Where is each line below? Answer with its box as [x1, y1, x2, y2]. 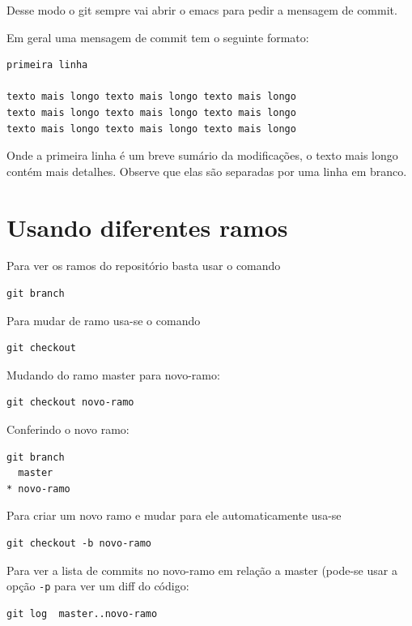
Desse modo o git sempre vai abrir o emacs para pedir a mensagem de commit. [6, 2, 397, 18]
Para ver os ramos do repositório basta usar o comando [6, 257, 281, 274]
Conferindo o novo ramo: [6, 421, 130, 438]
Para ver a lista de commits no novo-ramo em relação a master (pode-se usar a [6, 561, 397, 578]
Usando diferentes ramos [6, 210, 288, 243]
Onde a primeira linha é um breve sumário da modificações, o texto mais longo [6, 147, 398, 164]
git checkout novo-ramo [6, 397, 134, 409]
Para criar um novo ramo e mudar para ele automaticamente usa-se [6, 507, 342, 524]
